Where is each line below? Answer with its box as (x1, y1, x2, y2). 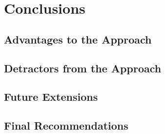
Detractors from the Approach (4, 60, 162, 75)
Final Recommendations (4, 118, 128, 133)
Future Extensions (4, 89, 98, 104)
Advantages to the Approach (4, 31, 152, 46)
